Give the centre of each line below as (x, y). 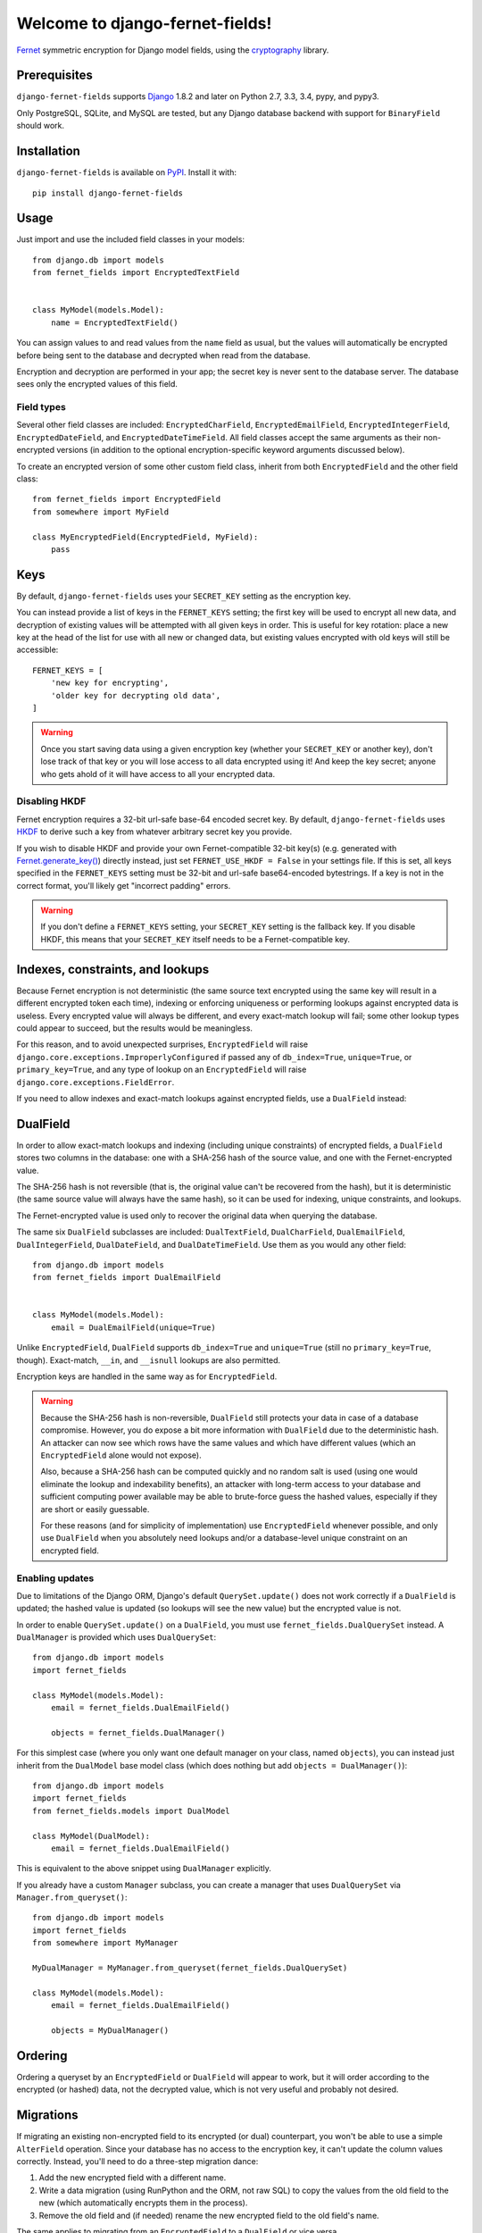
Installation (48, 151)
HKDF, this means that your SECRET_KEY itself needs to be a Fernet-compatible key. (195, 939)
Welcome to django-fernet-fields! (144, 23)
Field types (41, 407)
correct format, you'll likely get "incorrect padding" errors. (124, 885)
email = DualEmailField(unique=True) (133, 1327)
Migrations (48, 2116)
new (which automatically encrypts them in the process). (143, 2203)
